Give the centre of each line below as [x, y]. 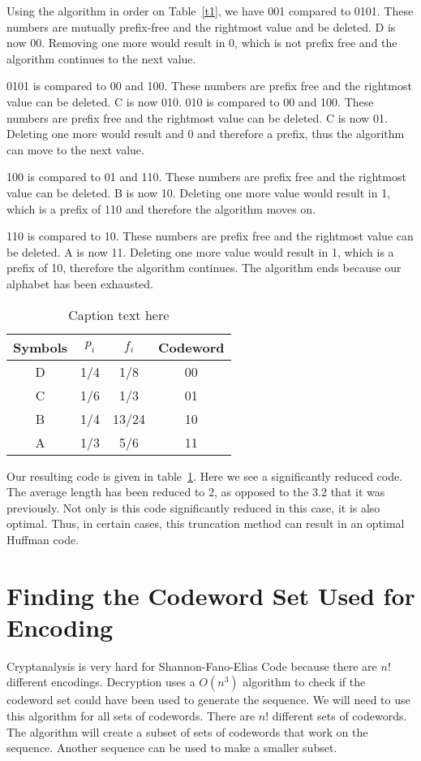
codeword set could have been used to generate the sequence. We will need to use [208, 700]
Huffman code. [43, 539]
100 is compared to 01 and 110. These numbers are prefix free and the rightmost [206, 177]
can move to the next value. [75, 149]
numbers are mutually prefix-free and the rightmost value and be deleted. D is [201, 26]
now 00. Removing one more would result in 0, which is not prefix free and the [202, 43]
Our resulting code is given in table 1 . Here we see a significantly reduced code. [205, 476]
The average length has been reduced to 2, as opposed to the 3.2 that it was [196, 492]
